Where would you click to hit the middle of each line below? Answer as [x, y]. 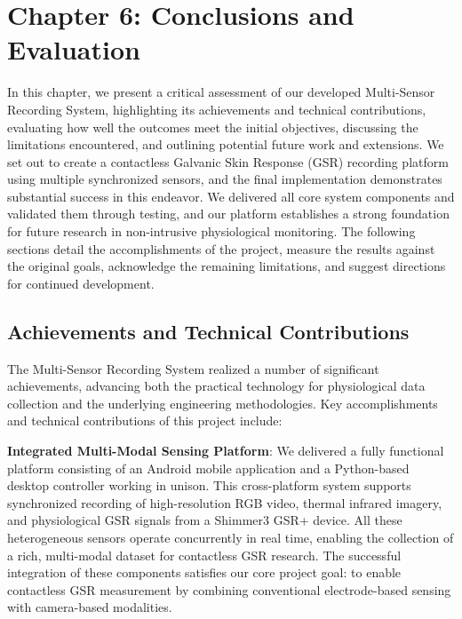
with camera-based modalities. [90, 607]
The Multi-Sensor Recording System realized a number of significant [193, 368]
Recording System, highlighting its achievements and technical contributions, [217, 109]
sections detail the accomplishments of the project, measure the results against [221, 248]
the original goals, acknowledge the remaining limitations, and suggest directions [227, 266]
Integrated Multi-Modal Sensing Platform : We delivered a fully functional [226, 451]
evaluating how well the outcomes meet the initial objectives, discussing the [213, 127]
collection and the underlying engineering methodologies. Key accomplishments [223, 403]
